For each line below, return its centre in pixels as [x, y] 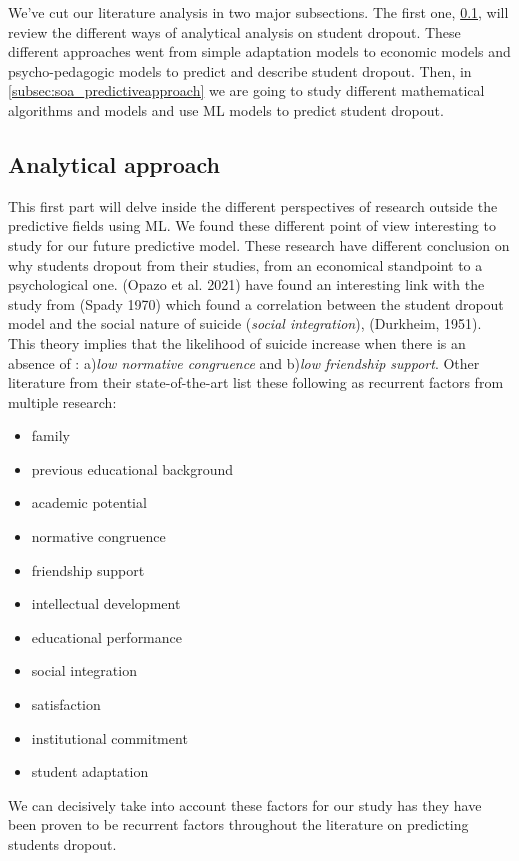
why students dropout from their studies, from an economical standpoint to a [245, 264]
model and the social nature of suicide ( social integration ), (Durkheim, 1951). [245, 323]
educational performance [107, 636]
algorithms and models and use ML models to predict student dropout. [226, 109]
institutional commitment [109, 737]
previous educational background [132, 468]
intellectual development [106, 603]
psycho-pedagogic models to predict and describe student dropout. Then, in [240, 70]
